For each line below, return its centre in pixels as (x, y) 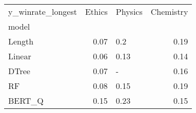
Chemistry (169, 12)
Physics (129, 12)
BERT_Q (26, 100)
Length (21, 41)
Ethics (96, 12)
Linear (20, 56)
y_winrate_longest (43, 12)
